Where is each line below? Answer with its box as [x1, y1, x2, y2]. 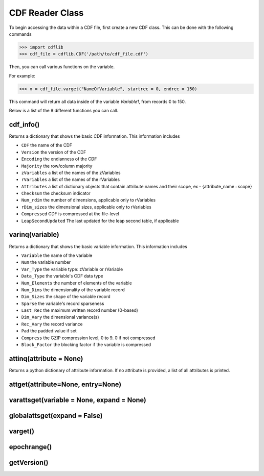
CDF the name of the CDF [21, 142, 72, 148]
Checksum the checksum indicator [21, 190, 91, 196]
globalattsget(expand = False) [9, 411, 103, 420]
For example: [9, 73, 36, 78]
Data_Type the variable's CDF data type [21, 273, 104, 279]
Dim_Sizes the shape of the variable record [21, 294, 111, 300]
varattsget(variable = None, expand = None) [9, 396, 147, 404]
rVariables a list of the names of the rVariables [21, 176, 120, 182]
